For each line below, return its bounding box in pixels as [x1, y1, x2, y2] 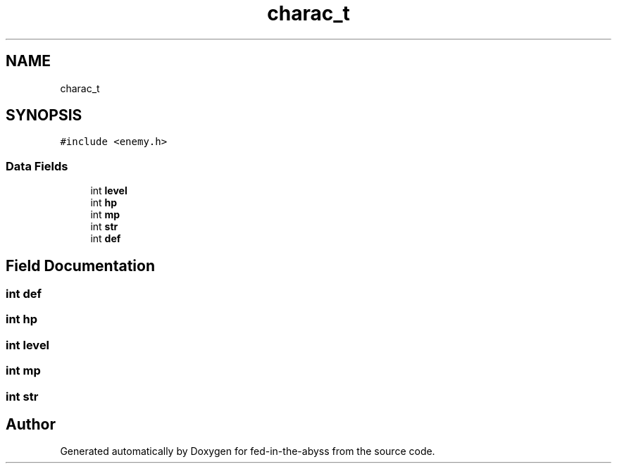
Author [6, 415, 56, 433]
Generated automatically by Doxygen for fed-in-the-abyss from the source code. [60, 445, 435, 458]
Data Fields [6, 158, 68, 173]
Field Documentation [6, 256, 155, 275]
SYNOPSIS [6, 106, 82, 125]
